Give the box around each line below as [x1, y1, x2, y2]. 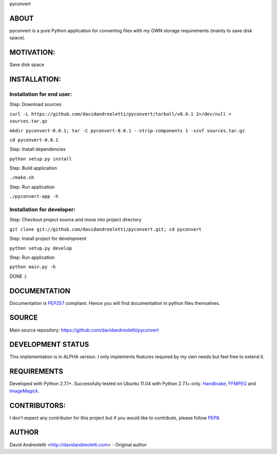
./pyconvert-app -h [9, 194, 58, 199]
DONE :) [9, 273, 27, 279]
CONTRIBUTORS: [9, 401, 66, 410]
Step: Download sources [9, 101, 62, 108]
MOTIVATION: [9, 48, 55, 57]
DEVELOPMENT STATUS [9, 340, 89, 349]
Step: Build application [9, 165, 57, 171]
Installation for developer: [9, 206, 75, 213]
